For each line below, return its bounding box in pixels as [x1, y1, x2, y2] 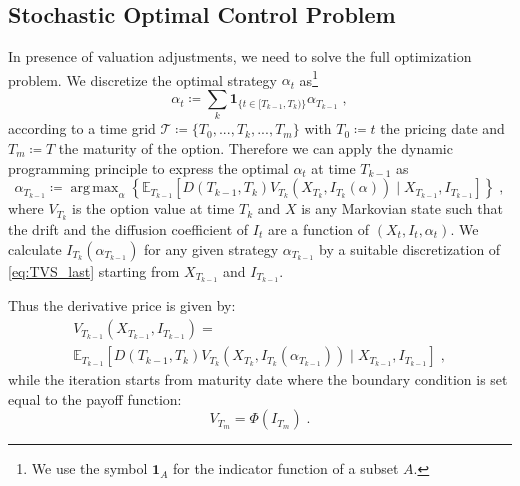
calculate [8, 238, 62, 259]
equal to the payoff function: [8, 388, 182, 409]
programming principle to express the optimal [8, 157, 289, 178]
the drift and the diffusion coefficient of [8, 219, 249, 240]
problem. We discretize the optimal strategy [8, 69, 277, 90]
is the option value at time [72, 198, 235, 219]
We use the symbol [31, 458, 148, 479]
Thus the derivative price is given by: [8, 295, 236, 316]
